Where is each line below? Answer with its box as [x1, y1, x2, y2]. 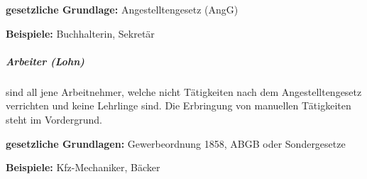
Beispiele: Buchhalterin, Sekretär [6, 26, 155, 40]
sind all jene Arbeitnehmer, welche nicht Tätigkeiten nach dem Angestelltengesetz [6, 84, 362, 99]
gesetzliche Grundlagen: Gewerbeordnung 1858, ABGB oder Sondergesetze [6, 136, 346, 151]
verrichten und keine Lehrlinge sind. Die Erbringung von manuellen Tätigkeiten [6, 98, 351, 113]
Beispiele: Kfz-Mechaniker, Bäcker [6, 160, 160, 175]
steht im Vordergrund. [6, 112, 102, 126]
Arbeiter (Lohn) [6, 53, 84, 68]
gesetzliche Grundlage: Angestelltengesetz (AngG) [6, 2, 239, 16]
